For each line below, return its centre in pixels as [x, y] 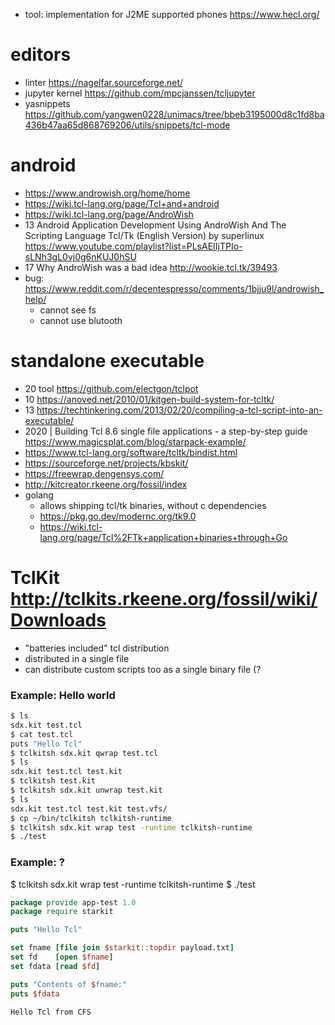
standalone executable [107, 361]
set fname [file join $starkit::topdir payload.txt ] [122, 948]
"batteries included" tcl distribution [97, 648]
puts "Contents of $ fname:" [69, 984]
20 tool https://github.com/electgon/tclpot [111, 388]
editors [41, 55]
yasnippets [47, 103]
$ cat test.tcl [42, 734]
